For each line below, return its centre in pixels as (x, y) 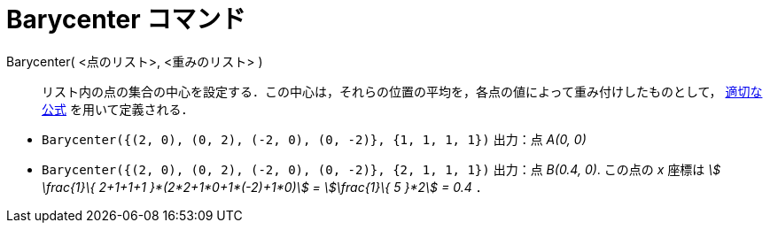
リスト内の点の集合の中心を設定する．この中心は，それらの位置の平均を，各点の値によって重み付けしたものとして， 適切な (402, 91)
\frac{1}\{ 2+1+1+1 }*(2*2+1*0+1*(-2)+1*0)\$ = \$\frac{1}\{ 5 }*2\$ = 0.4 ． (265, 187)
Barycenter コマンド (126, 19)
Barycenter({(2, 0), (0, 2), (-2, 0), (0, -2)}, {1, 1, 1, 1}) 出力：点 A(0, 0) (314, 139)
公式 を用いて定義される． (118, 109)
